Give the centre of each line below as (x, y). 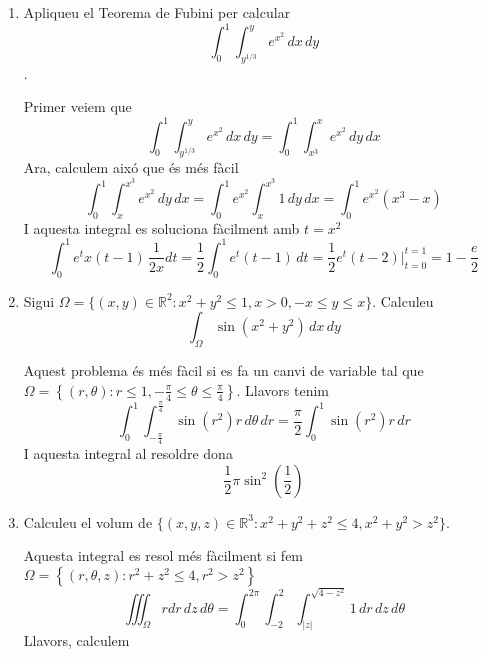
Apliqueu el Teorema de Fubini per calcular (157, 12)
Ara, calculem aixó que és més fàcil (131, 167)
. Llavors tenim (283, 389)
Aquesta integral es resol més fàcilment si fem (163, 555)
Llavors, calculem (76, 640)
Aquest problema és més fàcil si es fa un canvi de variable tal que (223, 370)
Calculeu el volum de (88, 521)
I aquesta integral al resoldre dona (128, 453)
